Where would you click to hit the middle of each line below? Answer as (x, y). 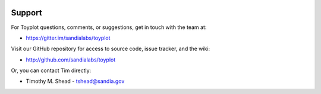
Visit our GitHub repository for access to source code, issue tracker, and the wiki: (111, 49)
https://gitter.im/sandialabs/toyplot (68, 38)
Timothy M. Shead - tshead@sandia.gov (75, 81)
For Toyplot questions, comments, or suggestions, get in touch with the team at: (109, 27)
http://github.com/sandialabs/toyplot (71, 60)
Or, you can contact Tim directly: (51, 70)
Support (26, 13)
